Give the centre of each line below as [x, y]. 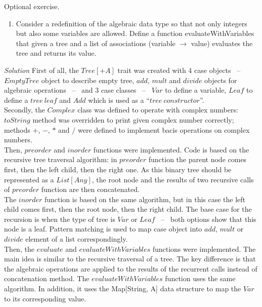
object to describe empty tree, [88, 80]
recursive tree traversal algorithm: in [61, 159]
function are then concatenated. [90, 189]
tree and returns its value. [56, 53]
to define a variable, [196, 90]
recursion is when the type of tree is [60, 219]
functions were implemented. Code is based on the [171, 149]
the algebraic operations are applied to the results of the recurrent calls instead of [131, 268]
